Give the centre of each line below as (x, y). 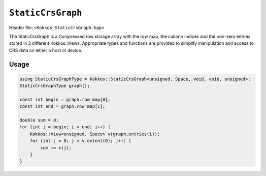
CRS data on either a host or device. (46, 50)
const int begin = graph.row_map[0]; (65, 99)
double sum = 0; (39, 120)
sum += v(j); (56, 148)
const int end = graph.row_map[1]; (62, 106)
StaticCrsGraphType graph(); (55, 86)
